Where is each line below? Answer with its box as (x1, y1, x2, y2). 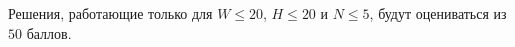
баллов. (26, 22, 72, 43)
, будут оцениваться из (369, 3, 507, 23)
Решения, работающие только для (8, 3, 213, 23)
